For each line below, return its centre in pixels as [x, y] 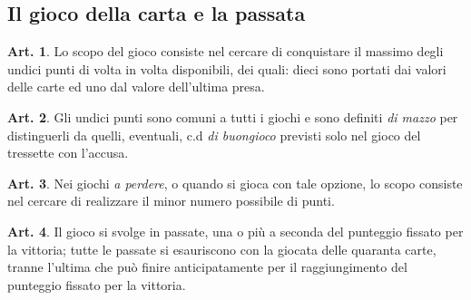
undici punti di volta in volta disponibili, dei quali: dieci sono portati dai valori [227, 68]
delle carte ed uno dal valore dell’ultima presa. [136, 87]
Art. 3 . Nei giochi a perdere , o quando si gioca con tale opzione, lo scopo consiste [235, 183]
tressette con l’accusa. [68, 153]
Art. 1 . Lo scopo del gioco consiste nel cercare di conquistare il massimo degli [226, 51]
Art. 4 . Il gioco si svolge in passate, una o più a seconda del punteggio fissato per [235, 231]
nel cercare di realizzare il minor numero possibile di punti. [171, 201]
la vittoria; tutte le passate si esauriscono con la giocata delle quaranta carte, [222, 249]
